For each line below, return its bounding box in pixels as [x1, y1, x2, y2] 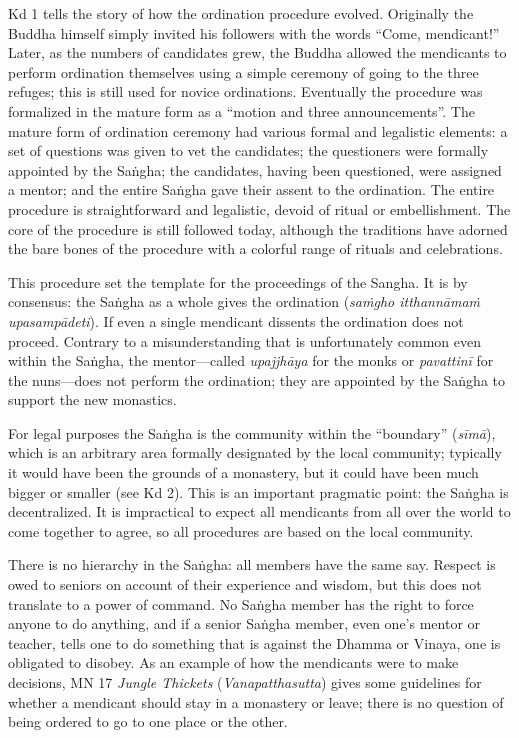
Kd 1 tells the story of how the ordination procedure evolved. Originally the [8, 3, 474, 23]
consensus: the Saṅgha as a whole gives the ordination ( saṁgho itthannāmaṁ [8, 291, 481, 312]
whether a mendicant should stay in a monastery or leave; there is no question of [8, 691, 504, 712]
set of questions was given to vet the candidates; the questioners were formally [8, 140, 489, 161]
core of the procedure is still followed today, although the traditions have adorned [8, 218, 508, 239]
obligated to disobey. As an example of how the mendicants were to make [8, 652, 459, 673]
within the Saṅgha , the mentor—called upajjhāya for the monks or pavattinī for [8, 350, 494, 371]
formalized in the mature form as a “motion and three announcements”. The [8, 100, 475, 121]
